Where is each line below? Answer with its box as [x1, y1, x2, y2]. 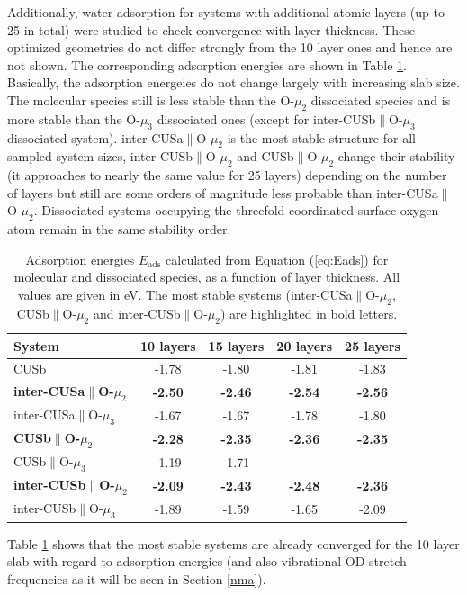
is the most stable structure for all [227, 128, 416, 147]
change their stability [337, 147, 455, 166]
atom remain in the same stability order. [7, 220, 231, 239]
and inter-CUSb [93, 303, 181, 322]
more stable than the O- [7, 109, 140, 128]
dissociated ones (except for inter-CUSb [157, 109, 376, 128]
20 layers [276, 336, 333, 355]
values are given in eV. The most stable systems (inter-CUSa [17, 284, 353, 303]
